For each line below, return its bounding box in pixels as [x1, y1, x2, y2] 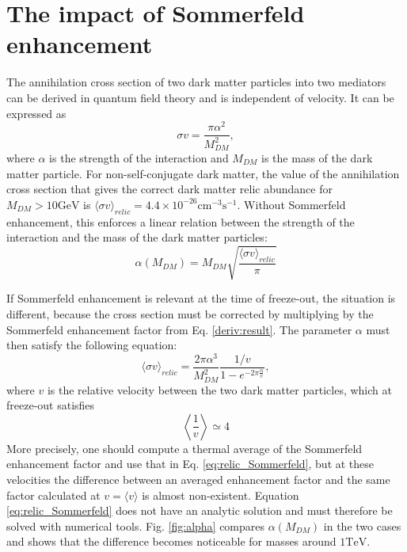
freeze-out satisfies [6, 397, 95, 413]
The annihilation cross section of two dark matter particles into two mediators [6, 74, 386, 90]
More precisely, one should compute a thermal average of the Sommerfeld [6, 440, 363, 456]
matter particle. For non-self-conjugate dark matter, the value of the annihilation [6, 165, 400, 181]
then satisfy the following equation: [6, 337, 177, 353]
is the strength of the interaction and [49, 150, 229, 166]
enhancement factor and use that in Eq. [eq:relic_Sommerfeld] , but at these [6, 455, 375, 472]
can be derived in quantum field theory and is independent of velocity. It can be [6, 89, 394, 105]
